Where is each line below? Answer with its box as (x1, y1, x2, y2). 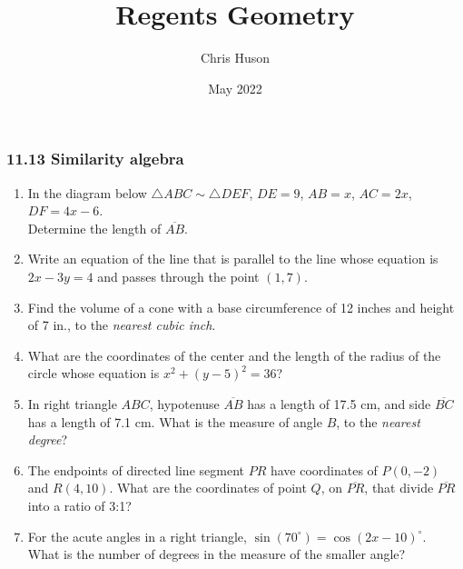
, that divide (364, 478, 434, 497)
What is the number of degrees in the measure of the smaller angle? (27, 544, 406, 564)
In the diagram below (27, 183, 147, 202)
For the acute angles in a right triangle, (27, 526, 247, 545)
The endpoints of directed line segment (27, 460, 244, 479)
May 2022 (208, 78, 262, 97)
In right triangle (27, 394, 117, 413)
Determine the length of (27, 218, 162, 237)
